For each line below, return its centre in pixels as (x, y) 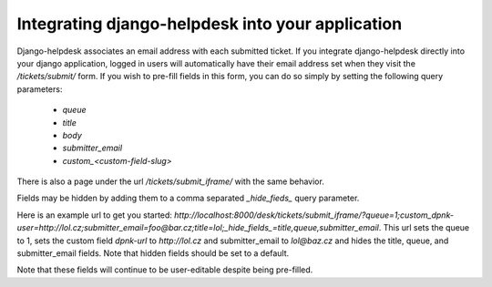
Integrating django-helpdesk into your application (210, 24)
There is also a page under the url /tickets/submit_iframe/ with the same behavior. (171, 181)
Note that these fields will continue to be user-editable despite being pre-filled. (165, 270)
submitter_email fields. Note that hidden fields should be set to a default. (153, 253)
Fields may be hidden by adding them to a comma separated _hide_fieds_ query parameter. (188, 198)
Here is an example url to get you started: (95, 215)
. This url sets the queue (424, 228)
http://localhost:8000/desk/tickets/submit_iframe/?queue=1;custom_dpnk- (314, 215)
